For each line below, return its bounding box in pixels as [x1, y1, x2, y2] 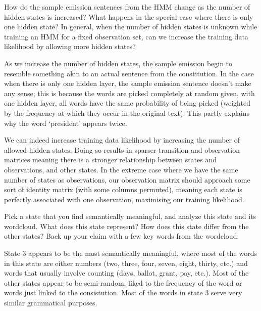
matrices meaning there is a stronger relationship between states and [4, 154, 217, 165]
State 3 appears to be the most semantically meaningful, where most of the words [4, 248, 257, 258]
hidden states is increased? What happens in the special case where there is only [4, 11, 253, 22]
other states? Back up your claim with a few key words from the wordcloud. [4, 231, 239, 241]
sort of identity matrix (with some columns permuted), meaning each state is [4, 184, 242, 195]
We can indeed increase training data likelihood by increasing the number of [4, 135, 240, 145]
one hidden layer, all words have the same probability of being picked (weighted [4, 98, 250, 108]
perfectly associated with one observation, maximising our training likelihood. [4, 194, 244, 204]
